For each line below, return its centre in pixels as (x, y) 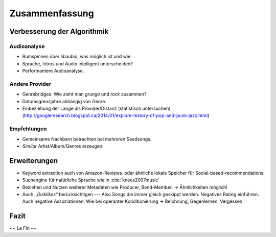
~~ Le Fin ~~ (23, 228)
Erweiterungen (34, 161)
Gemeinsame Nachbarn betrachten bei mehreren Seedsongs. (87, 139)
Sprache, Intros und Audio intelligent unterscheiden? (77, 63)
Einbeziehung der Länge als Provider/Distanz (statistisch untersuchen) (96, 109)
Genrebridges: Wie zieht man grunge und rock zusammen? (84, 94)
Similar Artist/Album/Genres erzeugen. (63, 146)
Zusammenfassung (52, 13)
